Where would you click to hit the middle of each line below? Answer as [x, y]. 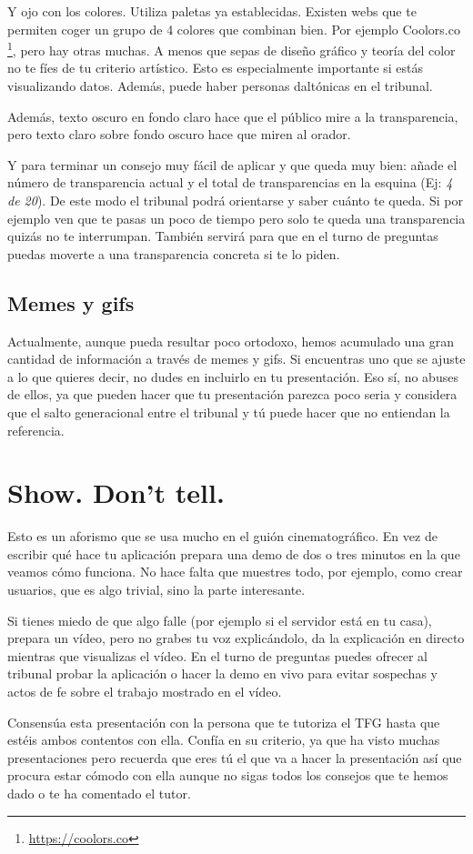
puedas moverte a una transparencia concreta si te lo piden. [174, 253]
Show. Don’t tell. [116, 492]
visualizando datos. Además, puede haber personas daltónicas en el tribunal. [220, 86]
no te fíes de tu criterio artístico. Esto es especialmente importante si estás [216, 68]
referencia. [36, 430]
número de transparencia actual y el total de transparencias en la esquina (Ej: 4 [230, 182]
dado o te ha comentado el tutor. [99, 793]
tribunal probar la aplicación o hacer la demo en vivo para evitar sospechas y [222, 673]
